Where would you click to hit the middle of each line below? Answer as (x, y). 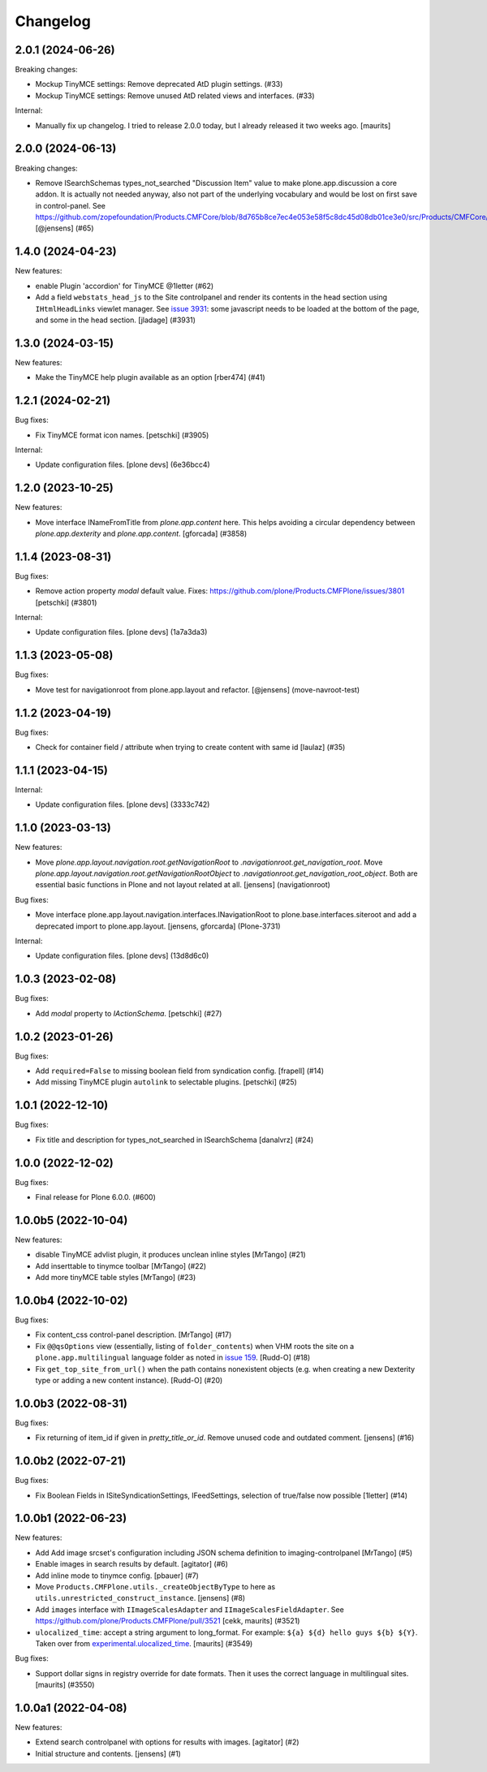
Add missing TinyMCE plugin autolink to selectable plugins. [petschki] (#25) (166, 1082)
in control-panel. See (70, 205)
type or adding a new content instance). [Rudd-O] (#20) (129, 1380)
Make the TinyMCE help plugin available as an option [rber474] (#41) (150, 377)
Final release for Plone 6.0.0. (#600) (95, 1196)
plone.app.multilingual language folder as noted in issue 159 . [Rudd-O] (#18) (173, 1358)
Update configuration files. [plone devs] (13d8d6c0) (122, 956)
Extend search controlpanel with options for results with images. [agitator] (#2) (167, 1742)
